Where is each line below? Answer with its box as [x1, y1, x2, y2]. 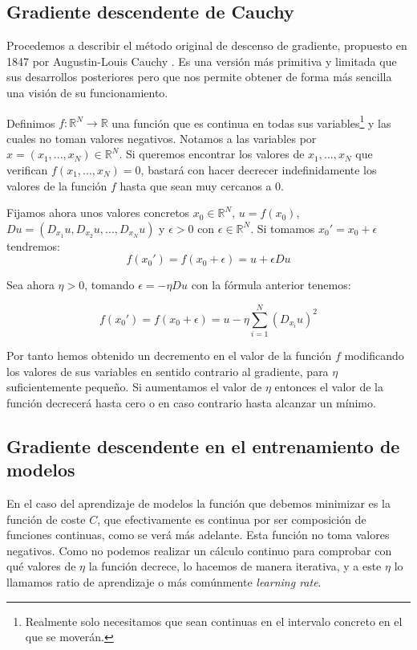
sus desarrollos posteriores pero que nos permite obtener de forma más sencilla [6, 68, 392, 85]
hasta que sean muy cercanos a [119, 177, 272, 194]
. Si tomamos [250, 219, 315, 236]
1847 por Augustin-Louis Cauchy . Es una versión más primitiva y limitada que [6, 52, 397, 69]
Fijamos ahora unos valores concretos [6, 204, 190, 221]
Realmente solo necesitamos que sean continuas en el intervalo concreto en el [25, 612, 403, 629]
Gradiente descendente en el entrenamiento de [6, 433, 400, 458]
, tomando [84, 276, 135, 293]
